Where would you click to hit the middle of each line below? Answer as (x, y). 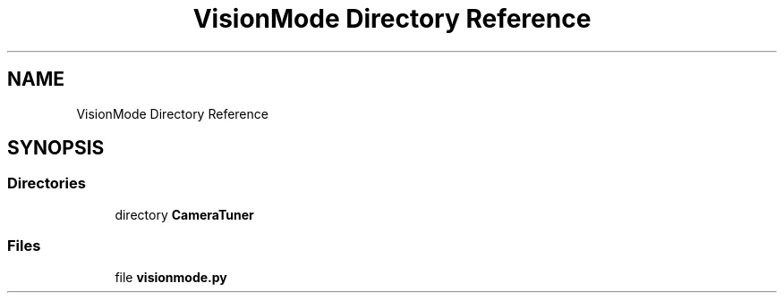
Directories (47, 183)
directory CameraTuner (184, 214)
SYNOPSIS (56, 148)
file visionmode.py (171, 277)
